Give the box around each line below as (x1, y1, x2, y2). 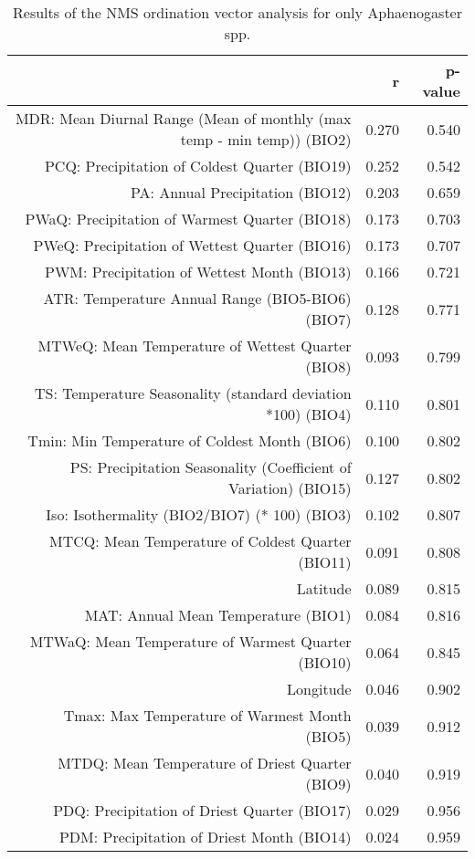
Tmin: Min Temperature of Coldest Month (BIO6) (27, 430, 352, 451)
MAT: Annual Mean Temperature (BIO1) (84, 604, 352, 625)
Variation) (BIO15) (228, 477, 352, 498)
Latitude (296, 578, 352, 599)
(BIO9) (305, 773, 352, 794)
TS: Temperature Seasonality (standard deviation (34, 382, 352, 403)
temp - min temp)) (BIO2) (180, 129, 352, 150)
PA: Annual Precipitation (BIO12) (130, 182, 352, 203)
